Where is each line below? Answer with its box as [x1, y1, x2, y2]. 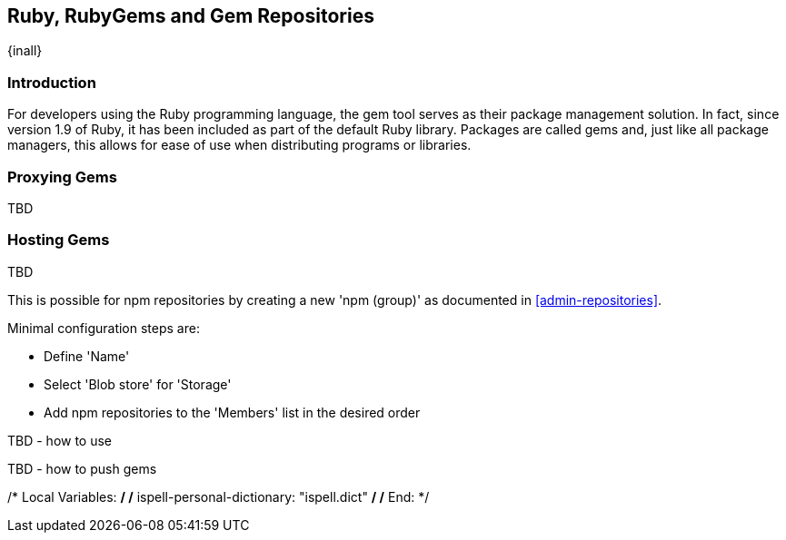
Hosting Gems [7, 231, 110, 250]
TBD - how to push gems [7, 460, 157, 476]
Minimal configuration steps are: [7, 319, 200, 336]
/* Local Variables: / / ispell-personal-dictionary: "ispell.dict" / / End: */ [7, 488, 430, 505]
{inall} [7, 43, 43, 59]
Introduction [7, 73, 96, 92]
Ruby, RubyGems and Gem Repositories [7, 5, 374, 27]
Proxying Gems [7, 167, 117, 186]
